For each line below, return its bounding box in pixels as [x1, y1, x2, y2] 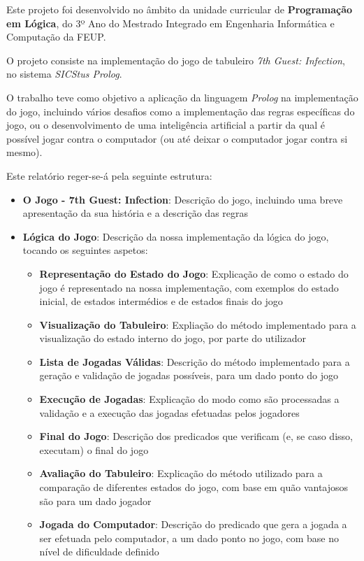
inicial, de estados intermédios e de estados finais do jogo [39, 294, 283, 308]
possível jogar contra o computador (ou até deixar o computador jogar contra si [6, 131, 348, 145]
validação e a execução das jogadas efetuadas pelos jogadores [39, 405, 300, 420]
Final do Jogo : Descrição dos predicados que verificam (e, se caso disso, [39, 429, 353, 443]
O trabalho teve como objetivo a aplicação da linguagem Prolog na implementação [6, 90, 358, 104]
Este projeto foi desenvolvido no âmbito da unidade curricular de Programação [6, 2, 353, 16]
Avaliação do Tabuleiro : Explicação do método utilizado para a [39, 466, 323, 481]
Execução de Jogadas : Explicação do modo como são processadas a [39, 392, 340, 406]
